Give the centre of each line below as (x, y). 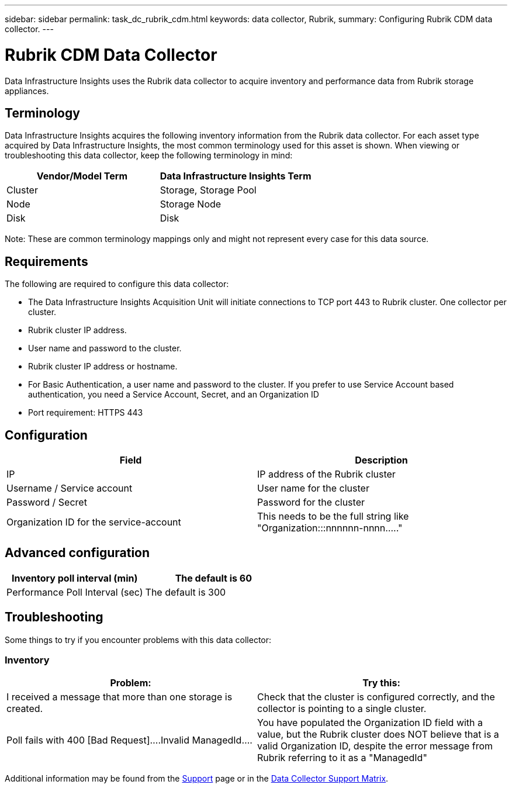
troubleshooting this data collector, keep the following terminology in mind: (149, 155)
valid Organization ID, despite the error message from (375, 746)
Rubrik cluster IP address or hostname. (103, 367)
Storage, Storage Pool (208, 190)
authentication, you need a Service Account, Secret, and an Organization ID (174, 395)
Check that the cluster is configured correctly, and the (376, 697)
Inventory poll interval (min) (75, 578)
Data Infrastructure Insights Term (236, 176)
